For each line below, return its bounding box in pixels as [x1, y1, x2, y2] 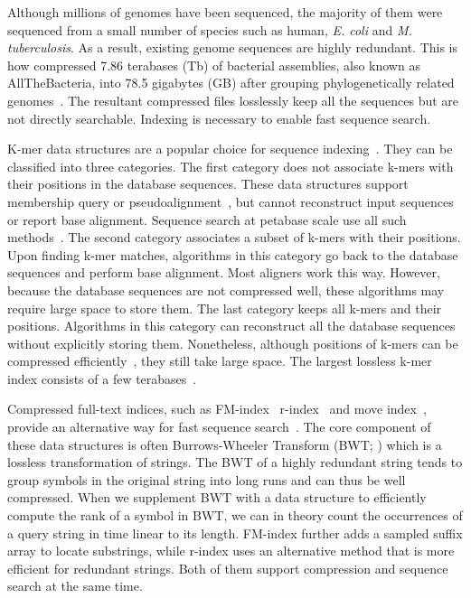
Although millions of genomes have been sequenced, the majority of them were [7, 3, 443, 21]
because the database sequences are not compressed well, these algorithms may [7, 280, 445, 299]
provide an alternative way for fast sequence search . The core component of [7, 417, 431, 436]
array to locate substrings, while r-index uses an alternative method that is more [7, 541, 455, 560]
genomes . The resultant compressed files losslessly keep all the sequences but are [7, 90, 459, 109]
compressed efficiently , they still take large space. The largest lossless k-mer [7, 351, 432, 370]
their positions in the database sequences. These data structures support [7, 174, 409, 193]
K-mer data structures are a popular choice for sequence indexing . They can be [7, 139, 453, 158]
